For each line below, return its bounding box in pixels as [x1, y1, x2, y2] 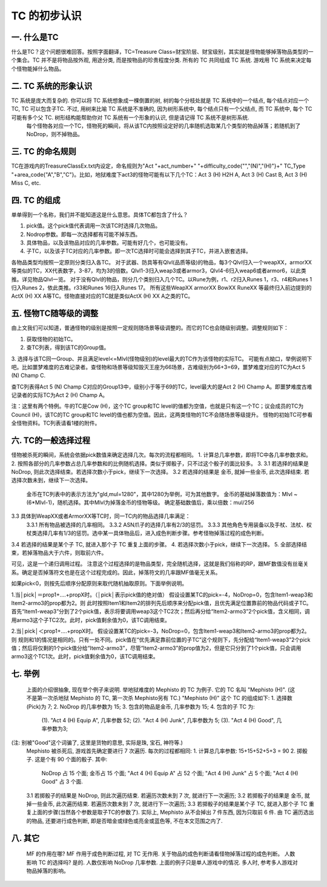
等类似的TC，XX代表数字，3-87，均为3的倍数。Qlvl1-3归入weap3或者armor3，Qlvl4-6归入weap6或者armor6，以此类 [11, 267, 307, 275]
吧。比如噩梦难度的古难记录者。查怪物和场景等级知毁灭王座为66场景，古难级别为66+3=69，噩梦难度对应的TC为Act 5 [11, 363, 306, 370]
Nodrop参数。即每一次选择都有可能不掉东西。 [26, 231, 141, 238]
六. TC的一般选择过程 [11, 436, 91, 446]
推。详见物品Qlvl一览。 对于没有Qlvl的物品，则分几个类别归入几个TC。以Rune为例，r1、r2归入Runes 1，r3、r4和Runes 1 [11, 275, 312, 283]
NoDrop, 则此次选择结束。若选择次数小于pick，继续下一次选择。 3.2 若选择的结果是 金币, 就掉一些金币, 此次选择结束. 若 [11, 468, 310, 475]
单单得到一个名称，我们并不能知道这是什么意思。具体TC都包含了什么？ [11, 211, 188, 218]
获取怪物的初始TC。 [26, 335, 76, 342]
